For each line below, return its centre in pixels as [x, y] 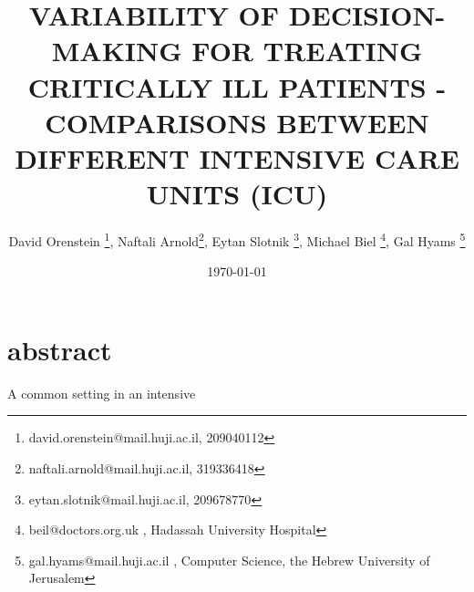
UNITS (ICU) [237, 194]
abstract [60, 349]
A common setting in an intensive [102, 393]
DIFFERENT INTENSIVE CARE [237, 157]
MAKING [117, 51]
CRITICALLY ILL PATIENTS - [237, 86]
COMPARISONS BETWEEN [237, 122]
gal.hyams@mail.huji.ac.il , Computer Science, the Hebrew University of [229, 560]
